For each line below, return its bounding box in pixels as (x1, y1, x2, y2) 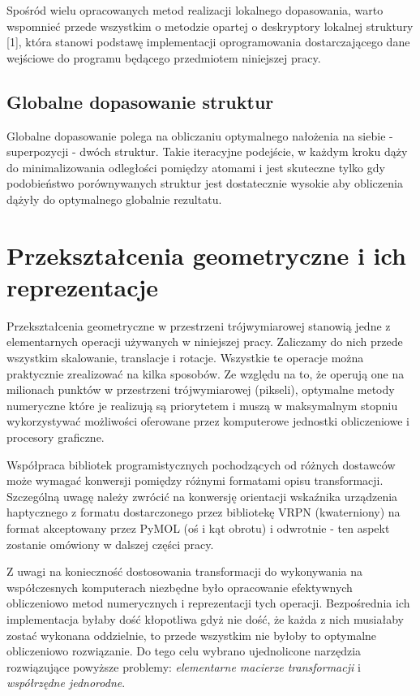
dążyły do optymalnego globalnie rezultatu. (6, 190, 222, 207)
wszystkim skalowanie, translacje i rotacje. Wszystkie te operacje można (6, 349, 364, 366)
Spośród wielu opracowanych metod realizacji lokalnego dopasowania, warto (6, 2, 384, 18)
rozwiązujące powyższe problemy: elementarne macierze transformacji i (6, 658, 361, 675)
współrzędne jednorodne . (6, 674, 126, 691)
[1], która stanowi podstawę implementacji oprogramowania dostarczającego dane (6, 33, 410, 50)
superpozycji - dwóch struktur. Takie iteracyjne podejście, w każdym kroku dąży (6, 143, 408, 160)
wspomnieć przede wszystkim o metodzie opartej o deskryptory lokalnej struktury (6, 17, 414, 34)
